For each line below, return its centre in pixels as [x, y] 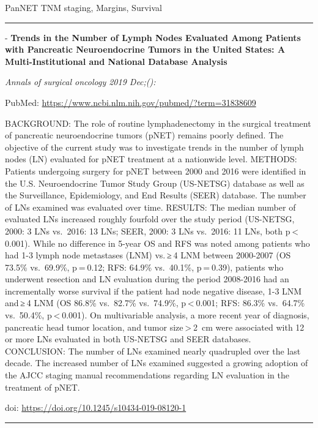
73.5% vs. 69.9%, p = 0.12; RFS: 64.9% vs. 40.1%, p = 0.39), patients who [144, 267]
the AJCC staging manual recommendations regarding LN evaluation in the [147, 375]
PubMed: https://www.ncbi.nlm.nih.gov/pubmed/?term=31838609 [131, 102]
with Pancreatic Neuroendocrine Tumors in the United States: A [145, 49]
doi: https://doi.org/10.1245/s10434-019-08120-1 [96, 407]
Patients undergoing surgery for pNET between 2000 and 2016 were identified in [156, 171]
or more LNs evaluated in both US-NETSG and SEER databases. [128, 339]
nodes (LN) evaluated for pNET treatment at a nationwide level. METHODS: [151, 159]
